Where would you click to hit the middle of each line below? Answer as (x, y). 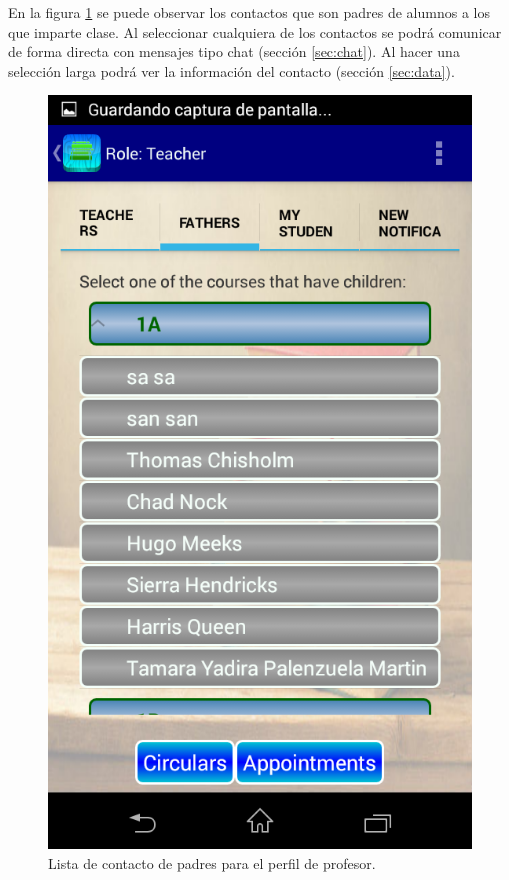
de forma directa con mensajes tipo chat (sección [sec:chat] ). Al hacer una (234, 51)
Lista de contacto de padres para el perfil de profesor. (212, 862)
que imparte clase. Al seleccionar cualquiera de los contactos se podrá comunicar (255, 31)
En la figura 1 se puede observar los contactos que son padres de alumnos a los (249, 12)
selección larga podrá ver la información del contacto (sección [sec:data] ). (231, 70)
